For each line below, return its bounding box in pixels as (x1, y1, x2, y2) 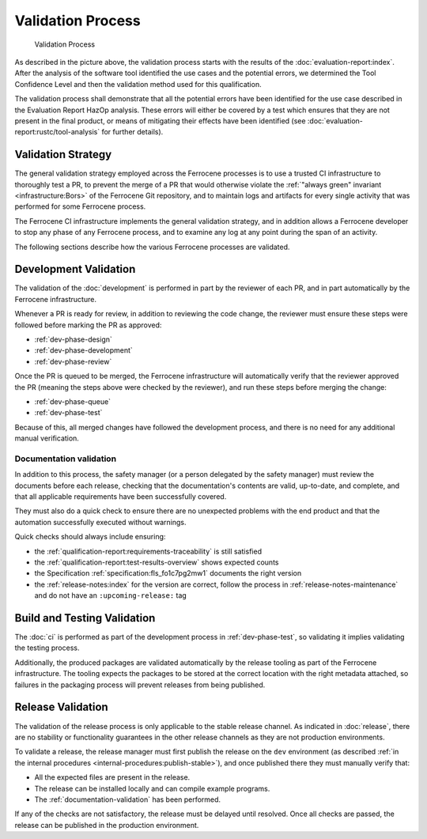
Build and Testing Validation (14, 611, 156, 625)
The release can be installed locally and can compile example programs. (34, 784, 270, 793)
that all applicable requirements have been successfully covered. (14, 492, 227, 501)
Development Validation (14, 263, 136, 276)
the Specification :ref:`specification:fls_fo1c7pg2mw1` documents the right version (34, 569, 302, 578)
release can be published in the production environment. (14, 820, 199, 830)
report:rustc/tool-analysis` (14, 127, 100, 137)
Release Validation (14, 701, 108, 714)
